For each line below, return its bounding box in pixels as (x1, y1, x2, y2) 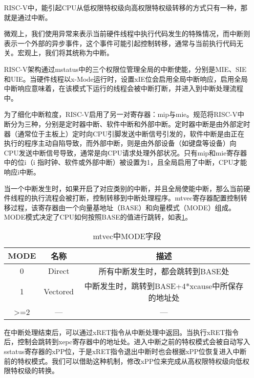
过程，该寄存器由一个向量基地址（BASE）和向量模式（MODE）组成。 (10, 202, 235, 212)
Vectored (43, 286, 74, 297)
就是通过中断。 (4, 12, 52, 22)
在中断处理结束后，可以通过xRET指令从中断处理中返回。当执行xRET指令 (4, 327, 239, 337)
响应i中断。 (4, 166, 40, 177)
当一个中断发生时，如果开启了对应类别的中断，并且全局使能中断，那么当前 (4, 183, 243, 193)
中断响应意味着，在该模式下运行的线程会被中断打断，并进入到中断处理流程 (4, 83, 243, 93)
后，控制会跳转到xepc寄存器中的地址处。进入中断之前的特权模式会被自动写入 (4, 336, 250, 347)
